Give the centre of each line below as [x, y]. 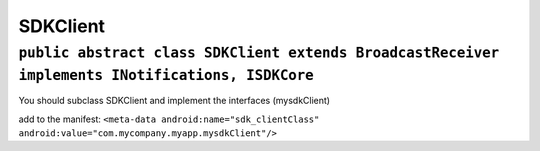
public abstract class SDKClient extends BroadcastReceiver [259, 53]
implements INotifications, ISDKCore [166, 75]
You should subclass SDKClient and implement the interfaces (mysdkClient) [174, 101]
